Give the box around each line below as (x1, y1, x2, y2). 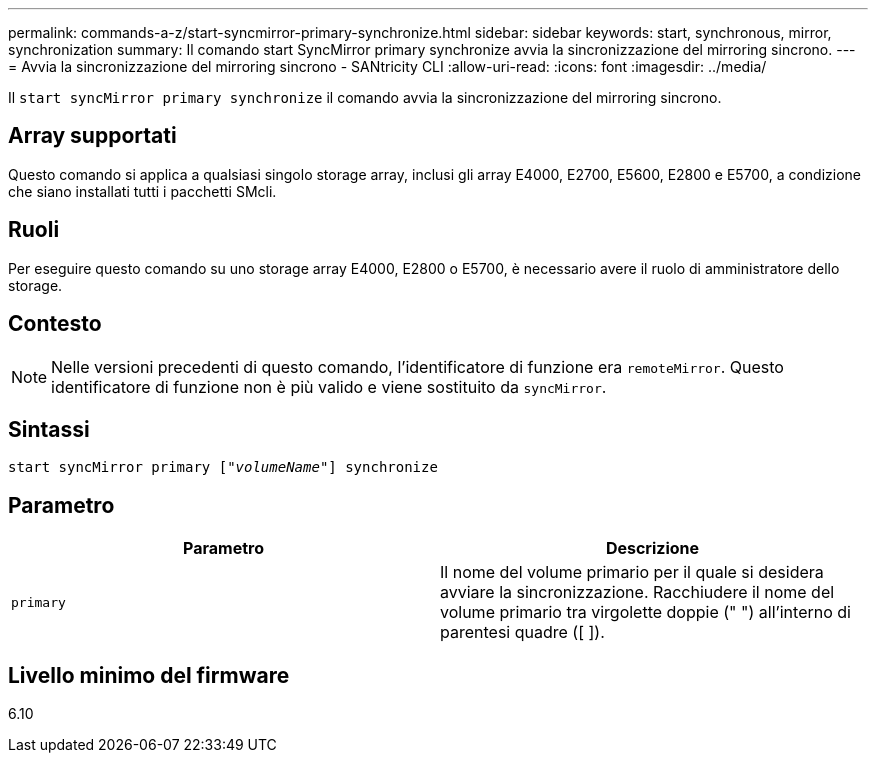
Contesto (8, 311, 102, 337)
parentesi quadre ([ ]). (440, 622, 605, 643)
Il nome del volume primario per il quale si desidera (440, 562, 824, 583)
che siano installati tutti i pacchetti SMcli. (8, 182, 277, 200)
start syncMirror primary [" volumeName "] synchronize (8, 459, 438, 476)
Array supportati (8, 123, 177, 149)
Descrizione (605, 538, 700, 559)
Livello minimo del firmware (8, 662, 290, 688)
